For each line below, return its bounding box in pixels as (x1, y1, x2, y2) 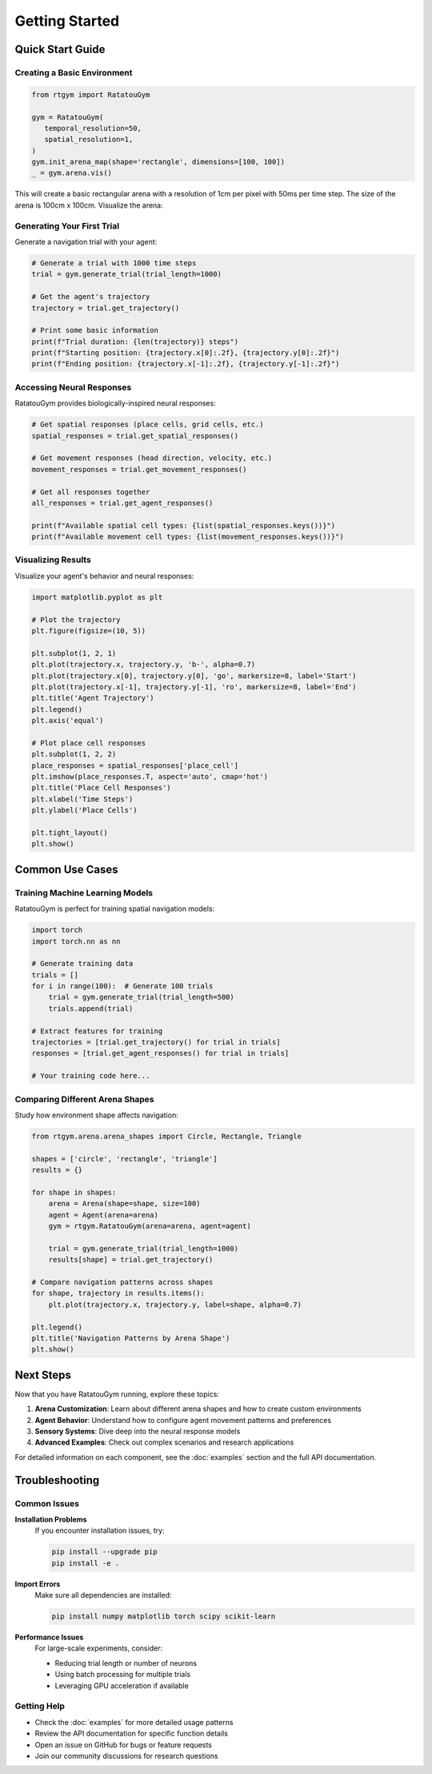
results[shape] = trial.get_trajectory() (48, 1255, 214, 1264)
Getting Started (14, 12, 120, 30)
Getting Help (14, 1700, 66, 1711)
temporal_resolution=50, (44, 123, 142, 132)
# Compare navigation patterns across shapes (31, 1278, 214, 1287)
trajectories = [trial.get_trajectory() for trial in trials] (31, 1038, 281, 1047)
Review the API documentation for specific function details (34, 1728, 228, 1739)
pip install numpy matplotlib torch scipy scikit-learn (51, 1612, 276, 1621)
